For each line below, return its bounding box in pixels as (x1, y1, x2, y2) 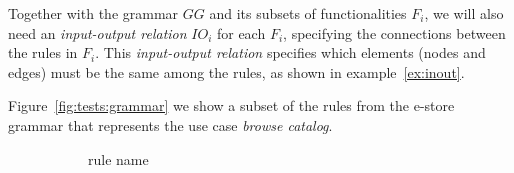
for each (216, 22, 266, 43)
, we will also (424, 3, 504, 23)
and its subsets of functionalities (209, 3, 407, 23)
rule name (88, 148, 149, 169)
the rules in (8, 42, 78, 63)
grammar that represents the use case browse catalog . (8, 114, 333, 135)
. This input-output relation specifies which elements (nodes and (95, 42, 486, 63)
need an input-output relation (8, 22, 187, 43)
